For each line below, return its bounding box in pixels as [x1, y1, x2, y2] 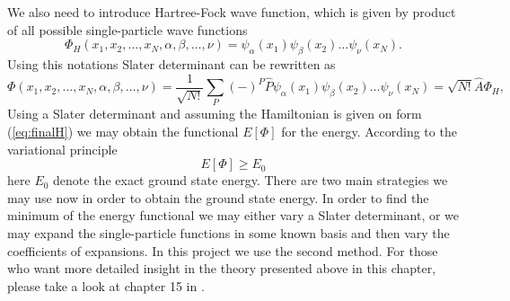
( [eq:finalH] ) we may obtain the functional [7, 121, 239, 140]
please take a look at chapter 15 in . [7, 276, 205, 295]
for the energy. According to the [281, 121, 457, 140]
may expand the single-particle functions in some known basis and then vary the [7, 223, 450, 242]
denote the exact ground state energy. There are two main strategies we [53, 171, 448, 190]
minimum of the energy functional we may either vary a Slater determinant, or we [7, 206, 460, 225]
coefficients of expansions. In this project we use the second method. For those [7, 241, 438, 260]
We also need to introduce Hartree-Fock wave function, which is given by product [7, 3, 456, 21]
